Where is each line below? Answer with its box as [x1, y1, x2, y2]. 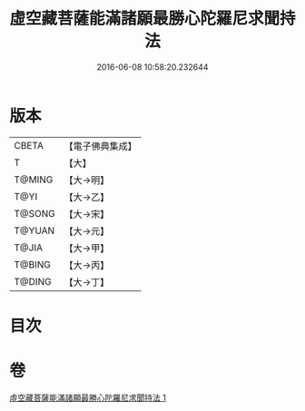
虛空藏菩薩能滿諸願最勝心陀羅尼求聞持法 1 [9, 392, 166, 403]
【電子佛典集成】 [64, 140, 138, 152]
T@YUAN [14, 224, 55, 237]
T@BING [14, 258, 52, 270]
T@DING [14, 275, 52, 288]
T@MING [14, 173, 54, 186]
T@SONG [14, 207, 56, 220]
